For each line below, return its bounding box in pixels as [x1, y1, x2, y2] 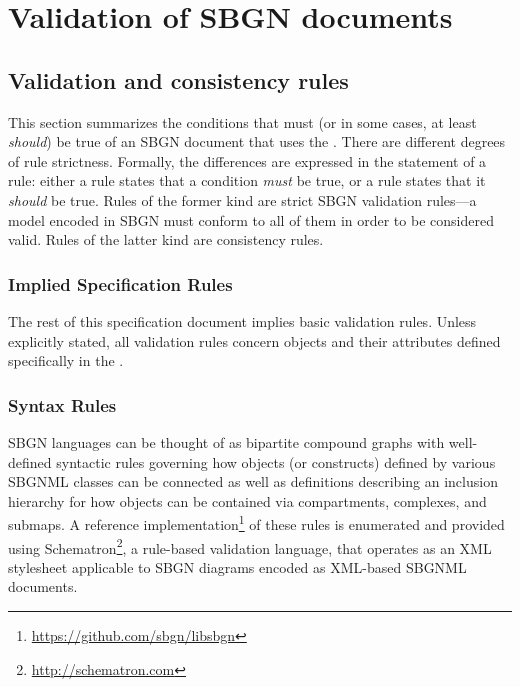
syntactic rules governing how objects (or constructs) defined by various [56, 451, 496, 472]
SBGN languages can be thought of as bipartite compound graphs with [8, 431, 445, 452]
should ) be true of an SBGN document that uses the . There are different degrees [8, 131, 506, 152]
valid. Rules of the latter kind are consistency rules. [8, 229, 324, 250]
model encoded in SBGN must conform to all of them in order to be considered [8, 209, 494, 230]
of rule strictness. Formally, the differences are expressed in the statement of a [8, 150, 487, 171]
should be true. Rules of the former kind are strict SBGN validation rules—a [8, 189, 477, 210]
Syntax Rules [8, 392, 117, 417]
